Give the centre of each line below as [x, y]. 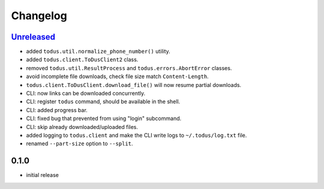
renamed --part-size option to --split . [79, 143]
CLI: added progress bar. [57, 110]
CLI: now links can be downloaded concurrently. [86, 94]
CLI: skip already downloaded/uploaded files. [82, 127]
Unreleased [33, 37]
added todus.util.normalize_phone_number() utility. [98, 52]
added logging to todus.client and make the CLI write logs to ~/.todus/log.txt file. [136, 135]
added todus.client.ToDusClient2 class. [82, 59]
